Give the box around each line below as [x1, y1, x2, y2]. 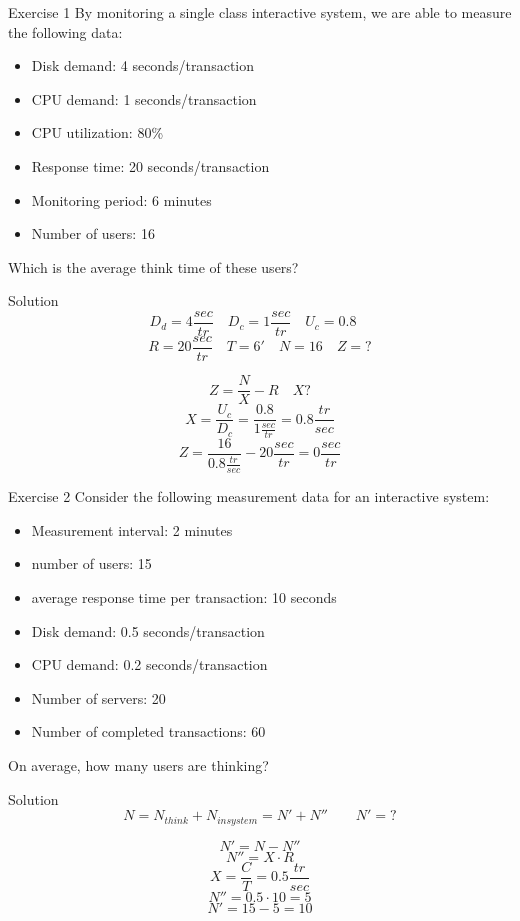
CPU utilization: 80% [31, 122, 164, 143]
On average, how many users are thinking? [8, 755, 269, 776]
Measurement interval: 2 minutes [31, 519, 233, 540]
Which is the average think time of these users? [8, 256, 299, 277]
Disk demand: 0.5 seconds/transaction [31, 620, 265, 641]
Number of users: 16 [31, 223, 155, 244]
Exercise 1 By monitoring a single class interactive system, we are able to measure [8, 2, 512, 22]
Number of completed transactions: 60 [31, 721, 266, 742]
